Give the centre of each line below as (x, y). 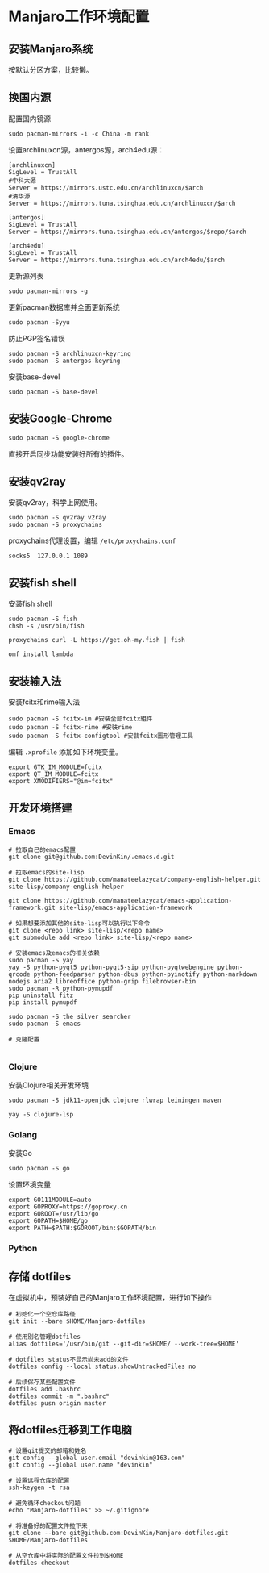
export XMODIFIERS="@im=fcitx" (61, 782)
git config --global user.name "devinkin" (81, 1465)
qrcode (19, 974)
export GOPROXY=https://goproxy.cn (68, 1207)
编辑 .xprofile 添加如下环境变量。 (66, 752)
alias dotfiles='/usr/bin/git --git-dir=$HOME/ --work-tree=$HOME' (124, 1344)
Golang (23, 1134)
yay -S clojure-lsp (41, 1115)
